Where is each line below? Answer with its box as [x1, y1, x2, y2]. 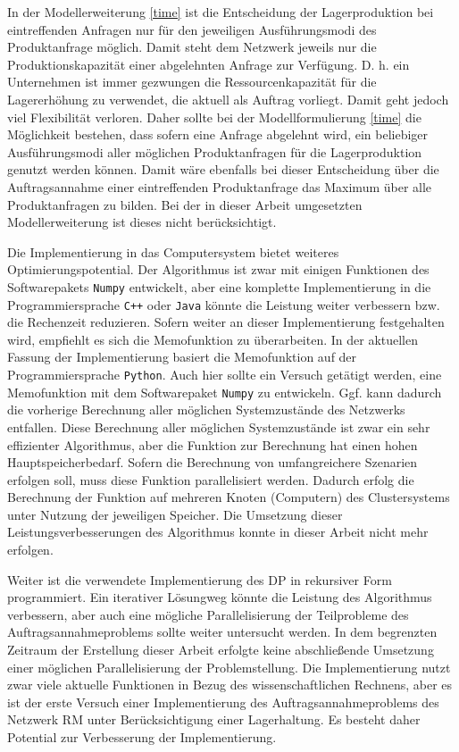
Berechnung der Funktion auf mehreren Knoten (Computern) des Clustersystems [7, 488, 450, 506]
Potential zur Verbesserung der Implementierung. [7, 728, 277, 746]
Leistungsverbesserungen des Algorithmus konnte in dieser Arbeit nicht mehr [7, 522, 429, 541]
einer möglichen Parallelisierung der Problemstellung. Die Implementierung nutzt [7, 657, 451, 676]
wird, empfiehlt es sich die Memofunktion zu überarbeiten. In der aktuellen [7, 330, 419, 348]
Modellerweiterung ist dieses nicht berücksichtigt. [7, 213, 277, 231]
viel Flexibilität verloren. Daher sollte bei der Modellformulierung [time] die [7, 107, 421, 126]
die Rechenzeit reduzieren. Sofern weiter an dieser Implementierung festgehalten [7, 313, 445, 331]
